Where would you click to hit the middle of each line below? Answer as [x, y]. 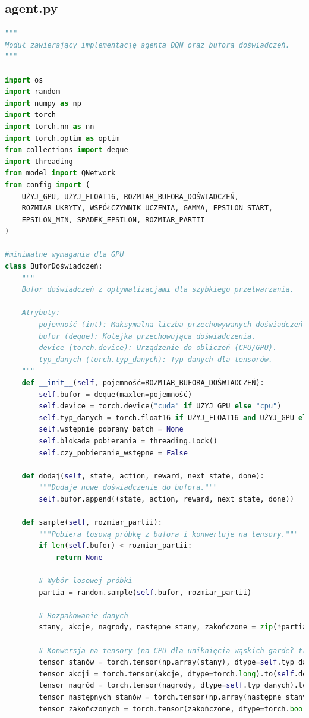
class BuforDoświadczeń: [54, 267]
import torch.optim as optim [62, 138]
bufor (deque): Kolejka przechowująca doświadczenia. [147, 336]
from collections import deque [67, 150]
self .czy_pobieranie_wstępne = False [113, 453]
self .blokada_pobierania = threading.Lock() [128, 441]
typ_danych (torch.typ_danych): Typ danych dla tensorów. [156, 359]
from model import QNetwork [60, 173]
